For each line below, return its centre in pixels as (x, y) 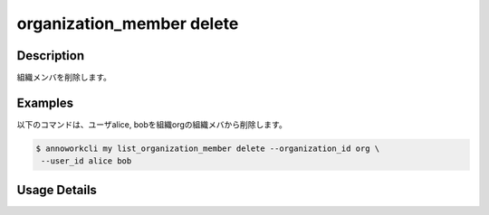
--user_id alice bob (86, 161)
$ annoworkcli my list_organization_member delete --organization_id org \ (208, 148)
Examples (45, 103)
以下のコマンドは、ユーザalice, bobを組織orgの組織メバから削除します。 (152, 124)
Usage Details (57, 190)
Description (51, 56)
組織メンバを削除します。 (64, 78)
